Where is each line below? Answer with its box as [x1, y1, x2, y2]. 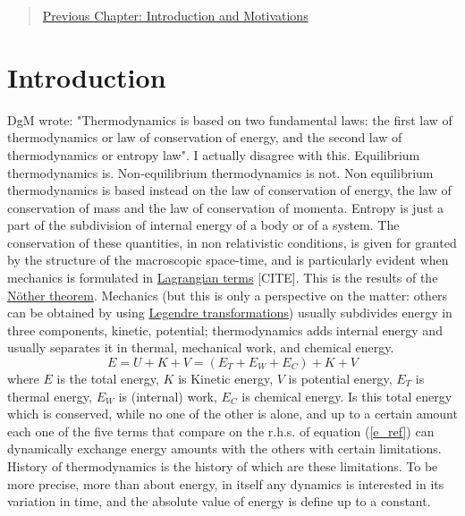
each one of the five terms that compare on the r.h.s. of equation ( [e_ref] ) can [7, 421, 435, 440]
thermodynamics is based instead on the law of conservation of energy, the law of [7, 181, 452, 199]
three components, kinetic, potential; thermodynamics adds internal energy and [7, 320, 443, 339]
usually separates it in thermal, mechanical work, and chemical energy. [7, 338, 394, 357]
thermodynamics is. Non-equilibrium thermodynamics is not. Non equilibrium [7, 163, 434, 182]
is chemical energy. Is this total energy [241, 386, 452, 405]
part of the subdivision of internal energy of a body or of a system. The [7, 216, 400, 234]
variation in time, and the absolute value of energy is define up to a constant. [7, 492, 431, 511]
